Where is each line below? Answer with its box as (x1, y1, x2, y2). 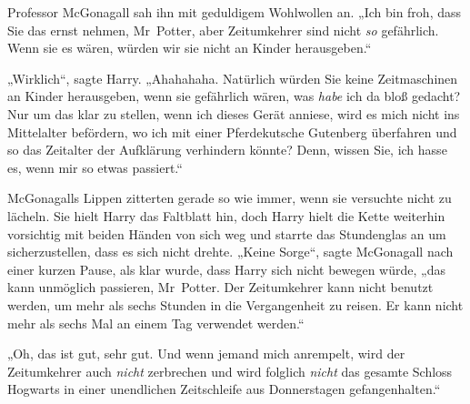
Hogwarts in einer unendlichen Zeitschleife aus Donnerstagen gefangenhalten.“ (7, 379, 441, 399)
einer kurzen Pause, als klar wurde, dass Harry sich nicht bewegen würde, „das (7, 259, 445, 278)
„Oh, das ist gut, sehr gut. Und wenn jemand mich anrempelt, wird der (7, 344, 405, 363)
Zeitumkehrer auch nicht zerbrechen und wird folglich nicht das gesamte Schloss (7, 361, 453, 380)
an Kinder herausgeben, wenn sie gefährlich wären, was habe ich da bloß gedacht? (7, 86, 461, 106)
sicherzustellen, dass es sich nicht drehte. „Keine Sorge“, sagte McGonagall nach (7, 242, 454, 261)
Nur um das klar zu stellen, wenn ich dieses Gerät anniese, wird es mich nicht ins (7, 104, 460, 123)
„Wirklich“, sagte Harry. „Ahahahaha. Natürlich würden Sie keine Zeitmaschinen (7, 68, 458, 87)
